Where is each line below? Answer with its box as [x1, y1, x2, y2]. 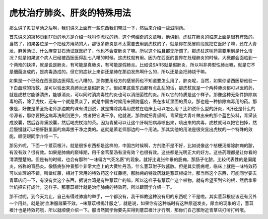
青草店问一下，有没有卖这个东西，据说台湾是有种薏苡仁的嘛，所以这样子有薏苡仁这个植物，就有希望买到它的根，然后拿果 [9, 177, 257, 183]
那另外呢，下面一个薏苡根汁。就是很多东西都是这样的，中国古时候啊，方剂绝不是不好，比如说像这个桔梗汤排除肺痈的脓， [9, 142, 257, 148]
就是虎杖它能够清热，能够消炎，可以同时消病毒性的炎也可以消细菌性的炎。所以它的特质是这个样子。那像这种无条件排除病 [9, 92, 257, 98]
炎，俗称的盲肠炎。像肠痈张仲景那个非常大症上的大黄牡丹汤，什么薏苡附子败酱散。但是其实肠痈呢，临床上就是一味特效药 [9, 163, 257, 169]
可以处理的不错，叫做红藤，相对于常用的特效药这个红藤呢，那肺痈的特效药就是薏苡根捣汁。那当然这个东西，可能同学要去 [9, 170, 257, 176]
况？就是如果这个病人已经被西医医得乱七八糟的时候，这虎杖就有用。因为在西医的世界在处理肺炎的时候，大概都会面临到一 [9, 55, 257, 61]
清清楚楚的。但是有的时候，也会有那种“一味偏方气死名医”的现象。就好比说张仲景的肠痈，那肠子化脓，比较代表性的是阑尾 [9, 156, 257, 162]
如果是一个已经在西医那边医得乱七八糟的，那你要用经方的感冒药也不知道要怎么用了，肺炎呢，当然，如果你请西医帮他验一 [9, 77, 257, 84]
